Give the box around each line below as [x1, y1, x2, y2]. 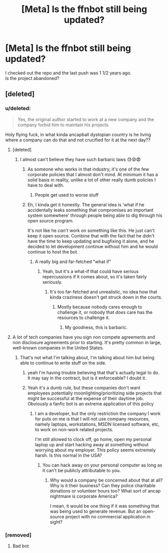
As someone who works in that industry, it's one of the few [27, 166, 149, 172]
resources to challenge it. [57, 314, 110, 321]
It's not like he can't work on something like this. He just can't [27, 227, 155, 233]
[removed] [5, 531, 32, 538]
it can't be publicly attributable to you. [42, 467, 121, 473]
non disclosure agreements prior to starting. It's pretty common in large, [12, 339, 162, 345]
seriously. [42, 279, 63, 285]
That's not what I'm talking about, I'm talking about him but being [20, 354, 154, 360]
